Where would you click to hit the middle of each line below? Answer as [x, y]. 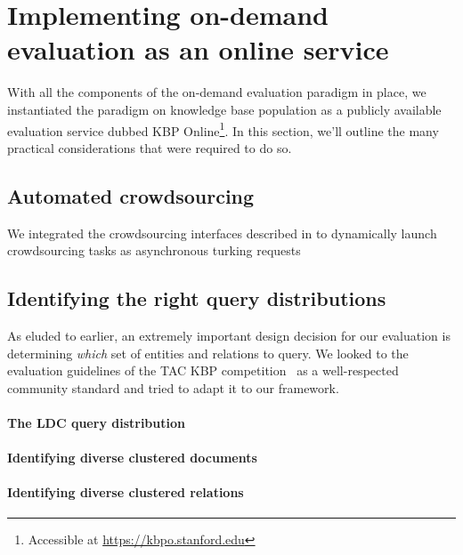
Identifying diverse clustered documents [132, 458]
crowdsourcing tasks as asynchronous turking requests [154, 250]
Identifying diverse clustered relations [126, 492]
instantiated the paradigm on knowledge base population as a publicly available [224, 109]
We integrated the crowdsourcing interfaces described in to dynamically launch [222, 233]
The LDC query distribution [96, 422]
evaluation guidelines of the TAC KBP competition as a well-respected [203, 370]
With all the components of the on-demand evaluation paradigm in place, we [217, 92]
